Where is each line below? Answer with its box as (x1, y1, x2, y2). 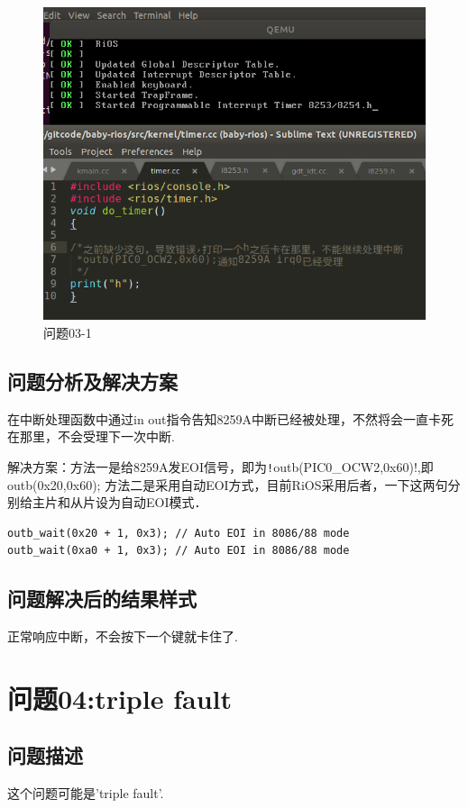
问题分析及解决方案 (7, 367, 178, 395)
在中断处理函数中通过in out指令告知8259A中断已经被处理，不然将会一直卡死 (7, 409, 454, 428)
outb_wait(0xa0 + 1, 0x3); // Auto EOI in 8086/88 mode (7, 544, 350, 558)
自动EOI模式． (120, 493, 207, 512)
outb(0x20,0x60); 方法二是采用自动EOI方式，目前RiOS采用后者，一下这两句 (7, 475, 448, 494)
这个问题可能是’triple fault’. (7, 784, 164, 803)
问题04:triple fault (7, 679, 232, 716)
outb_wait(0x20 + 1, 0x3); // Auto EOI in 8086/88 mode (7, 526, 350, 540)
